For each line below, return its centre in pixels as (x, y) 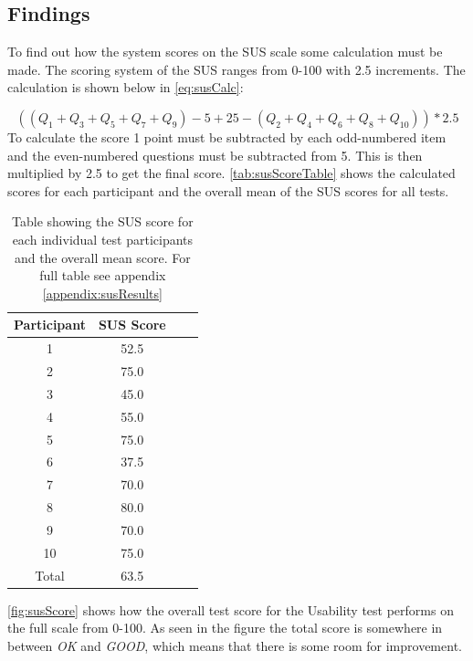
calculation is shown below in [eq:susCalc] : (126, 87)
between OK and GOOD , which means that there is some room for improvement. (235, 645)
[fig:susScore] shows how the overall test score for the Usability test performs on (231, 609)
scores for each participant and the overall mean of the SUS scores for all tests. (228, 190)
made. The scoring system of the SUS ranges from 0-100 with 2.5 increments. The (236, 69)
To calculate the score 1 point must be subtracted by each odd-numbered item (227, 136)
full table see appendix (103, 275)
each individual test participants (103, 239)
